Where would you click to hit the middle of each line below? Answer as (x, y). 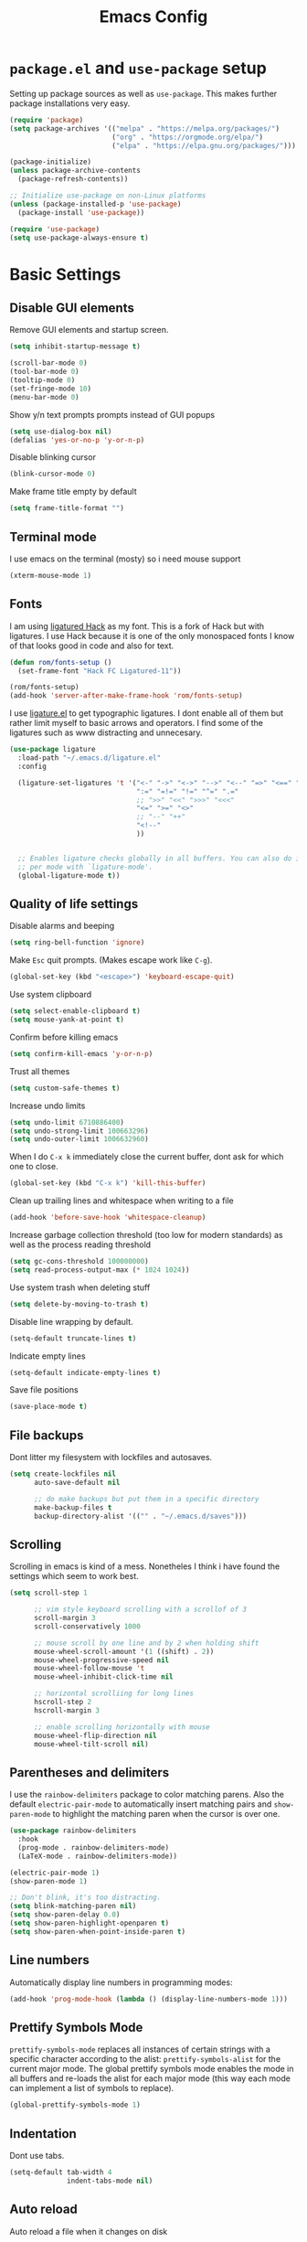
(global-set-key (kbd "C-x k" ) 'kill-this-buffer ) (108, 1183)
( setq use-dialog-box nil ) (61, 432)
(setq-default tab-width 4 (61, 2173)
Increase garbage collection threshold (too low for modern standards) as (146, 1235)
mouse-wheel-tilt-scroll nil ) (91, 1744)
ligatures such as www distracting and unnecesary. (106, 732)
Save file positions (44, 1390)
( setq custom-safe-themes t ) (65, 1088)
